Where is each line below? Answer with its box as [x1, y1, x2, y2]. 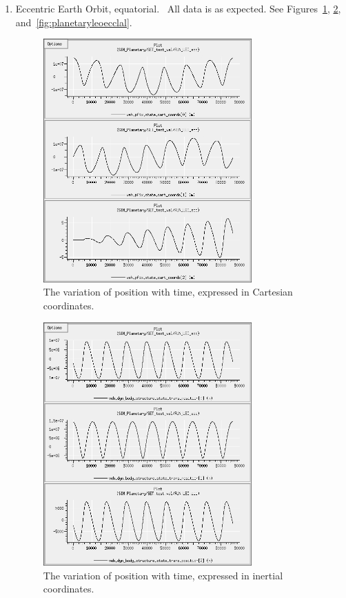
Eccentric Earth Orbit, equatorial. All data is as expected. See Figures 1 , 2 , [15, 1, 341, 15]
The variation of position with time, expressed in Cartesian [43, 284, 293, 299]
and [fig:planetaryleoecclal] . [15, 15, 132, 29]
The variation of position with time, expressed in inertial [43, 568, 283, 582]
